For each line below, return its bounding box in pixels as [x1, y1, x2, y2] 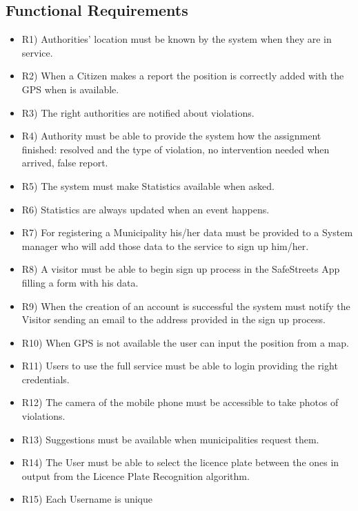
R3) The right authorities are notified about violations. [21, 105, 255, 119]
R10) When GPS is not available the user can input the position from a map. [21, 335, 349, 349]
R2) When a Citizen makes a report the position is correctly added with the [21, 68, 344, 83]
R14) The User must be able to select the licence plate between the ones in [21, 455, 339, 470]
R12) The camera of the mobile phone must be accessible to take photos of [21, 395, 339, 409]
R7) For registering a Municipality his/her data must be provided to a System [21, 225, 353, 240]
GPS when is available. [21, 81, 119, 96]
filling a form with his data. [21, 275, 139, 289]
